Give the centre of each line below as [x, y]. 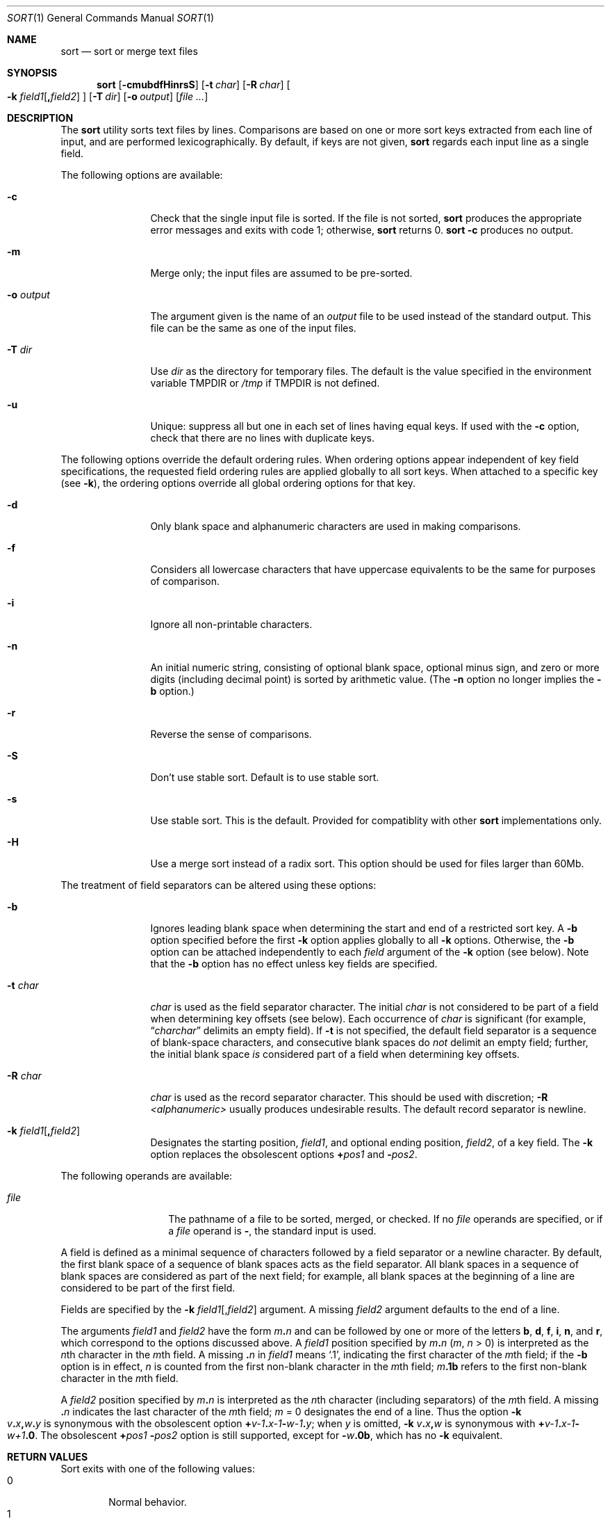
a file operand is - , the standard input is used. [272, 1231]
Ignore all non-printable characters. [231, 624]
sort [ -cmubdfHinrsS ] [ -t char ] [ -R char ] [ [193, 85]
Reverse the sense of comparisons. [231, 734]
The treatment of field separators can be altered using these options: [219, 885]
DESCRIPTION [40, 118]
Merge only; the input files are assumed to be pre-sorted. [281, 273]
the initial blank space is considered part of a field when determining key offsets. [335, 1054]
